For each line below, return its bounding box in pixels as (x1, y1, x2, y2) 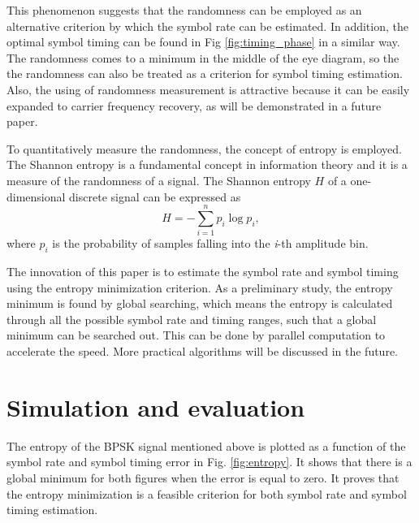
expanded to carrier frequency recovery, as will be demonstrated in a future (6, 97, 382, 114)
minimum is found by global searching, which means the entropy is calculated (6, 295, 393, 312)
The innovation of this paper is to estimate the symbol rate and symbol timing (6, 263, 399, 280)
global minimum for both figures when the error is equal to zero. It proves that (6, 469, 400, 486)
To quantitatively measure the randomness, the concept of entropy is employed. (6, 140, 402, 157)
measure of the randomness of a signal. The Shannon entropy (6, 171, 311, 188)
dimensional (6, 188, 66, 205)
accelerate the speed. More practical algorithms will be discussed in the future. (6, 343, 399, 360)
